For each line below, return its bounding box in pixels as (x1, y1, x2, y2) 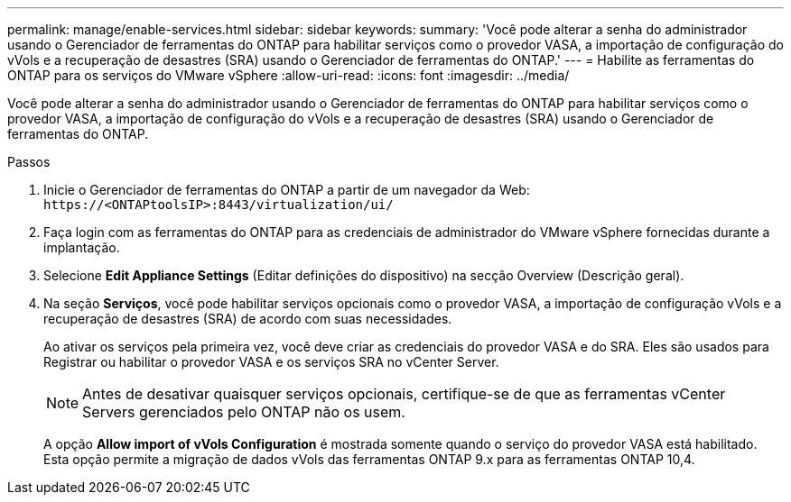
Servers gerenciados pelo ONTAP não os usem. (82, 403, 405, 421)
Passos (7, 154, 51, 169)
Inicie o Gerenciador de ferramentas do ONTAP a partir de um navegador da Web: (43, 182, 530, 197)
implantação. (43, 240, 120, 255)
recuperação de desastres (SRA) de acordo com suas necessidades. (43, 311, 452, 326)
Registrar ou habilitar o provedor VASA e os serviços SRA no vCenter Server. (43, 354, 499, 370)
